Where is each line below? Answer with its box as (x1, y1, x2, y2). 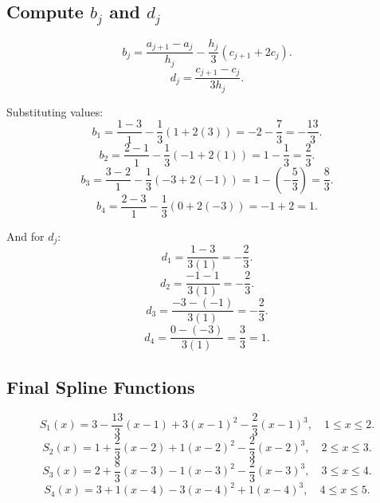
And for (6, 227, 45, 244)
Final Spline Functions (6, 374, 195, 399)
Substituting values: (6, 103, 104, 120)
